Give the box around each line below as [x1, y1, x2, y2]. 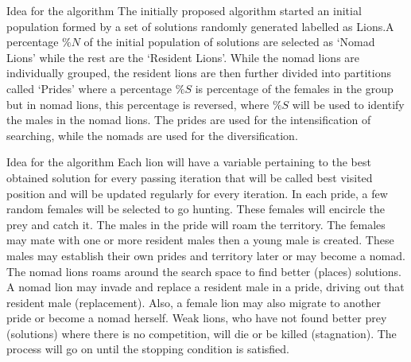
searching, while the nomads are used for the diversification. [6, 127, 298, 143]
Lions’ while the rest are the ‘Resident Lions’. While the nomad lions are [6, 49, 360, 65]
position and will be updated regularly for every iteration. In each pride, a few [6, 185, 388, 201]
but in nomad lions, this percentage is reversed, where [6, 95, 269, 112]
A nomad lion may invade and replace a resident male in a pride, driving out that [6, 278, 405, 295]
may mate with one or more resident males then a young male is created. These [6, 232, 394, 248]
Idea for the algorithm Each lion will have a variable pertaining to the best [6, 154, 371, 170]
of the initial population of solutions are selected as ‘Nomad [83, 33, 375, 50]
